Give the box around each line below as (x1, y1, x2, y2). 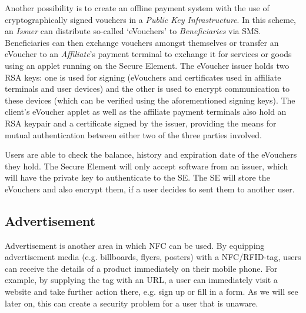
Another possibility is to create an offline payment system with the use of (5, 2, 270, 14)
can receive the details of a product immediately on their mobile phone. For (5, 262, 278, 274)
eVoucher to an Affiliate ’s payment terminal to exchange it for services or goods (5, 48, 292, 60)
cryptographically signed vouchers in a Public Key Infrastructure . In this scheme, (5, 13, 297, 25)
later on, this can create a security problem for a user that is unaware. (5, 297, 258, 309)
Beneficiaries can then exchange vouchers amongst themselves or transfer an (5, 36, 279, 48)
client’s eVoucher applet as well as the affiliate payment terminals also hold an (5, 105, 287, 118)
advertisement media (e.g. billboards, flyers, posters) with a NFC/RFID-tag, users (5, 251, 301, 263)
